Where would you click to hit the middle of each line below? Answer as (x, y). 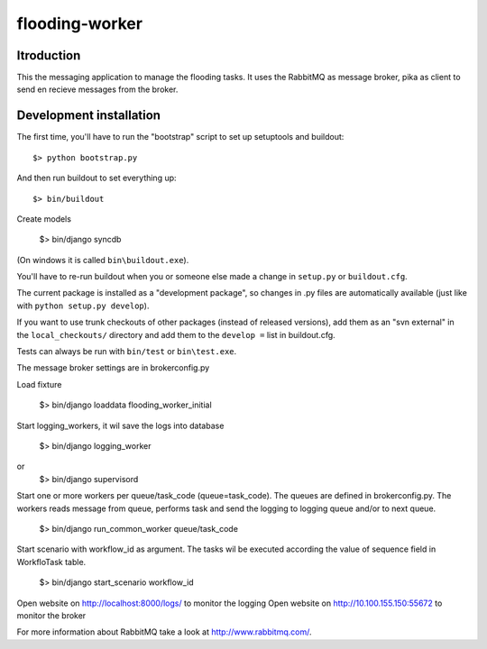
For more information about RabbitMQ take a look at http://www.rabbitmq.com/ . (164, 632)
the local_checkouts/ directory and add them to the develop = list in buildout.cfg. (176, 334)
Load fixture (39, 384)
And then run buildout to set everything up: (96, 178)
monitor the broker (51, 615)
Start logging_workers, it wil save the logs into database (120, 425)
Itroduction (49, 55)
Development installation (89, 116)
